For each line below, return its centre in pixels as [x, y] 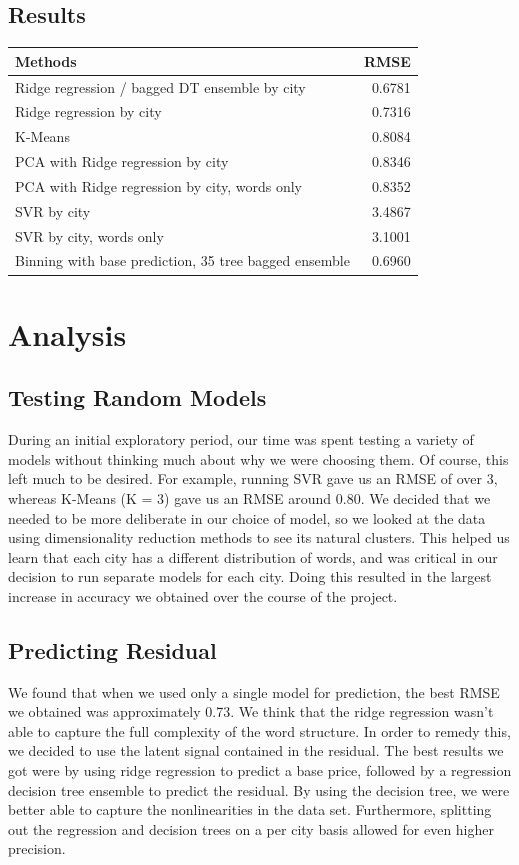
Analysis [67, 333]
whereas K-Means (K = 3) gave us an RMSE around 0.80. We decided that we [249, 497]
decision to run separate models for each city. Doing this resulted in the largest [250, 576]
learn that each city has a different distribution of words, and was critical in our [253, 556]
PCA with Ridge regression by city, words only [158, 185]
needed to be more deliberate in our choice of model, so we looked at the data [247, 517]
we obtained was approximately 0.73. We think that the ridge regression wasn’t [251, 711]
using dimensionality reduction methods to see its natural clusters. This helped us [259, 537]
